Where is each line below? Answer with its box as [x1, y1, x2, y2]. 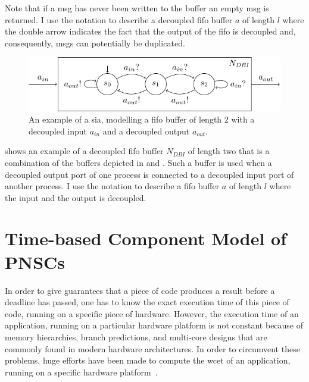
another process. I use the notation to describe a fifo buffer [5, 180, 220, 192]
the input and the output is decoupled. [5, 191, 146, 203]
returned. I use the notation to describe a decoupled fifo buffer [5, 13, 233, 26]
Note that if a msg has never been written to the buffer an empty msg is [5, 2, 269, 14]
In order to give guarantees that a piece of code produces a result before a [5, 284, 275, 296]
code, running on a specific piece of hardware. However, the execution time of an [5, 307, 299, 320]
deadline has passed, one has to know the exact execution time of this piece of [5, 296, 289, 308]
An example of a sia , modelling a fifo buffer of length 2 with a [29, 113, 255, 126]
